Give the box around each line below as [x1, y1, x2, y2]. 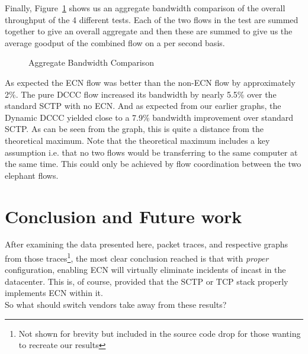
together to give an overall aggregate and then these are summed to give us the [5, 25, 293, 37]
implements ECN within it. [5, 287, 103, 299]
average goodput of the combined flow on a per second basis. [5, 36, 225, 49]
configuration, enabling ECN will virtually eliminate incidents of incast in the [5, 263, 286, 276]
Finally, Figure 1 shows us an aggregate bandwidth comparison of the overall [5, 2, 285, 14]
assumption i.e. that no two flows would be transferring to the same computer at [5, 146, 298, 158]
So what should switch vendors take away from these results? [5, 298, 227, 311]
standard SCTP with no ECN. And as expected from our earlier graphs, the [5, 99, 281, 112]
